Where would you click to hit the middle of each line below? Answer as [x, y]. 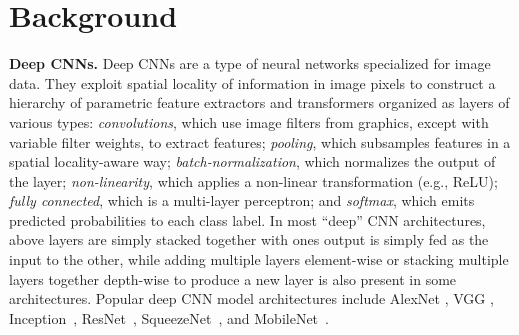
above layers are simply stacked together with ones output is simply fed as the [249, 239]
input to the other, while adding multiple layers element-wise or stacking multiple [259, 259]
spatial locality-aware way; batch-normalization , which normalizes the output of [252, 161]
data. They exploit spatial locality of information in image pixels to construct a [252, 82]
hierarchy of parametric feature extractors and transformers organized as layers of [259, 102]
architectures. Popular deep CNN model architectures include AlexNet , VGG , [251, 298]
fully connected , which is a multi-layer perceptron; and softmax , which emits [242, 200]
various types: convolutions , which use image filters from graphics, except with [249, 121]
